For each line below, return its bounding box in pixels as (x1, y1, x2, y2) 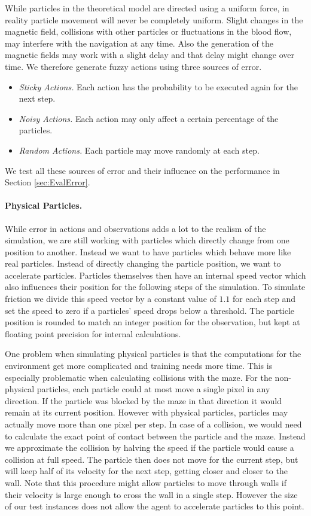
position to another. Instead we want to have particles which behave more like (5, 245, 291, 258)
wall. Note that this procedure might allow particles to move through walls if (5, 476, 286, 488)
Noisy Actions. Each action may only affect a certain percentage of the (19, 112, 279, 124)
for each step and (233, 292, 296, 305)
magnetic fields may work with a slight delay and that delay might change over (5, 48, 294, 61)
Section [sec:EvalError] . (5, 176, 90, 188)
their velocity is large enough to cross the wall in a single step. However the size (5, 488, 298, 500)
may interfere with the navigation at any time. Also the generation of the (5, 36, 273, 49)
